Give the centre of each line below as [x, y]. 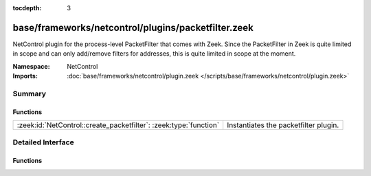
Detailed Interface [44, 142]
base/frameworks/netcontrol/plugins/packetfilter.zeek [133, 27]
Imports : [25, 76]
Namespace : [32, 66]
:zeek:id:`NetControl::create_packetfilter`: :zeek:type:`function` [118, 125]
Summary [30, 93]
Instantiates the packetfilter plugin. [283, 125]
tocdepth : [27, 8]
